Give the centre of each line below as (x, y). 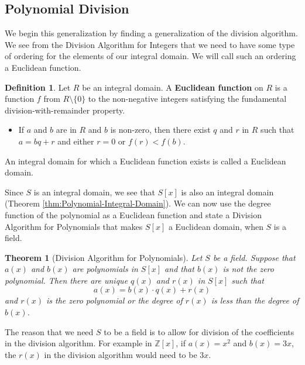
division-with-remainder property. (65, 110)
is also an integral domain (227, 192)
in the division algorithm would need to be (121, 354)
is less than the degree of (255, 300)
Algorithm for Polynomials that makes (74, 226)
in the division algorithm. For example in (78, 343)
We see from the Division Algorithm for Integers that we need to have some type (150, 44)
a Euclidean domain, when (216, 226)
